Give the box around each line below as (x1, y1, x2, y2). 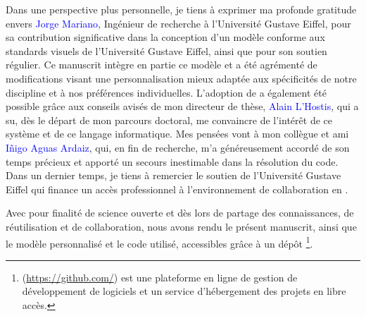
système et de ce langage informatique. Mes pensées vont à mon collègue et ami (6, 126, 349, 141)
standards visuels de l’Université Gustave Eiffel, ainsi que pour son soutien (6, 43, 327, 58)
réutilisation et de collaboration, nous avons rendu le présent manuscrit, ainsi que (6, 219, 357, 233)
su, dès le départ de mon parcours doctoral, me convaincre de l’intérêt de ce (6, 112, 332, 127)
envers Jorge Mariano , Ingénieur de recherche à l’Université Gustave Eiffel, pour (6, 16, 351, 30)
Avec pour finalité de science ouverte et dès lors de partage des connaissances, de (6, 205, 354, 220)
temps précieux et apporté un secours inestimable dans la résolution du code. (6, 154, 339, 169)
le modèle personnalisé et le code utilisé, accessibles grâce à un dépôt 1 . (6, 233, 313, 250)
